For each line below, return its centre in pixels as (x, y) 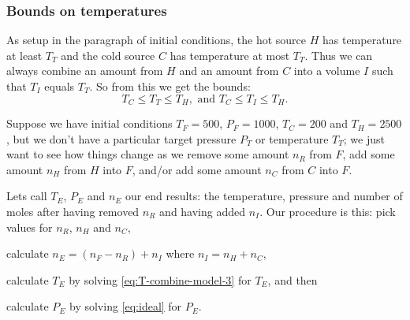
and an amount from (229, 71)
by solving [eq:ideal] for (126, 306)
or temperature (292, 138)
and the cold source (108, 55)
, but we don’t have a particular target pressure (121, 138)
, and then (293, 279)
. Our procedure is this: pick (328, 212)
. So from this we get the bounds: (170, 86)
